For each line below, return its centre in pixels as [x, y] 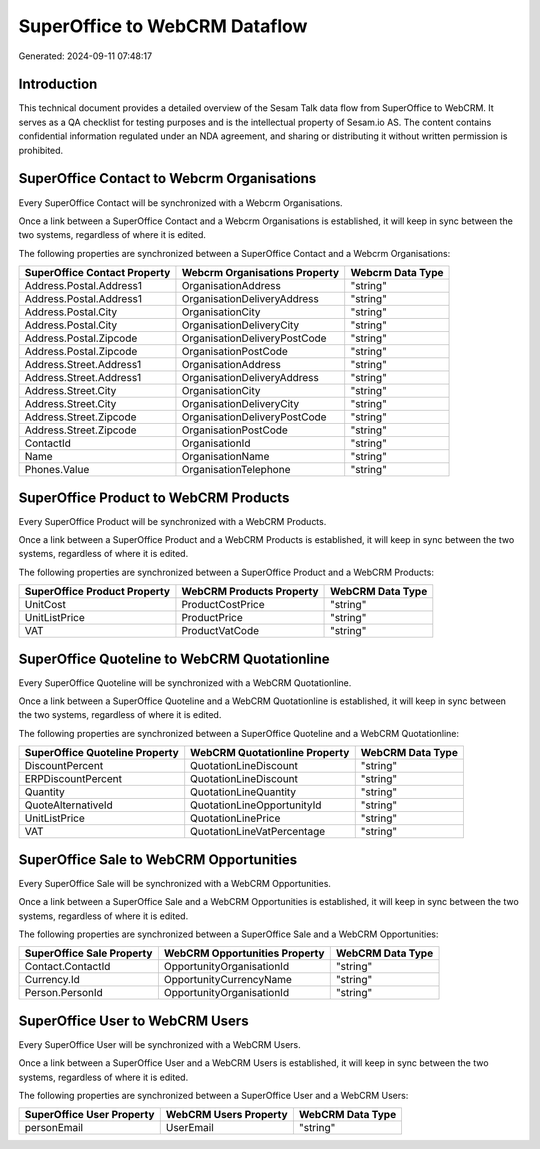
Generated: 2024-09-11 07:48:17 [85, 56]
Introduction [58, 84]
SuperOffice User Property [89, 1115]
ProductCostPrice [223, 605]
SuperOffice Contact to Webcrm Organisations [167, 178]
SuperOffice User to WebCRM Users [133, 1020]
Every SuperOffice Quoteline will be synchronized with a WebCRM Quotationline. [185, 682]
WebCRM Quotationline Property [270, 753]
